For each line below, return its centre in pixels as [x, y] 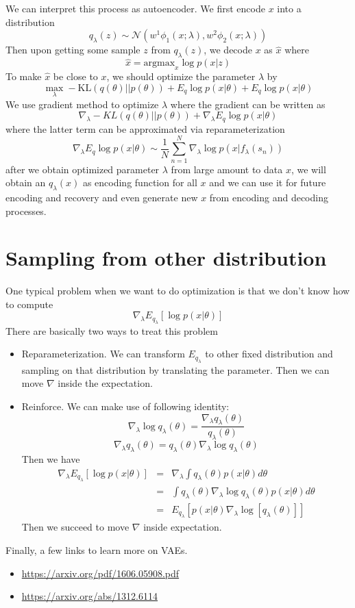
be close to [75, 76]
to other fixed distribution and [269, 354]
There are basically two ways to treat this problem [112, 330]
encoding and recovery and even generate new [102, 197]
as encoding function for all [140, 182]
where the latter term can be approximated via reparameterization [145, 128]
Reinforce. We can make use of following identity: [125, 406]
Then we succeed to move [75, 527]
